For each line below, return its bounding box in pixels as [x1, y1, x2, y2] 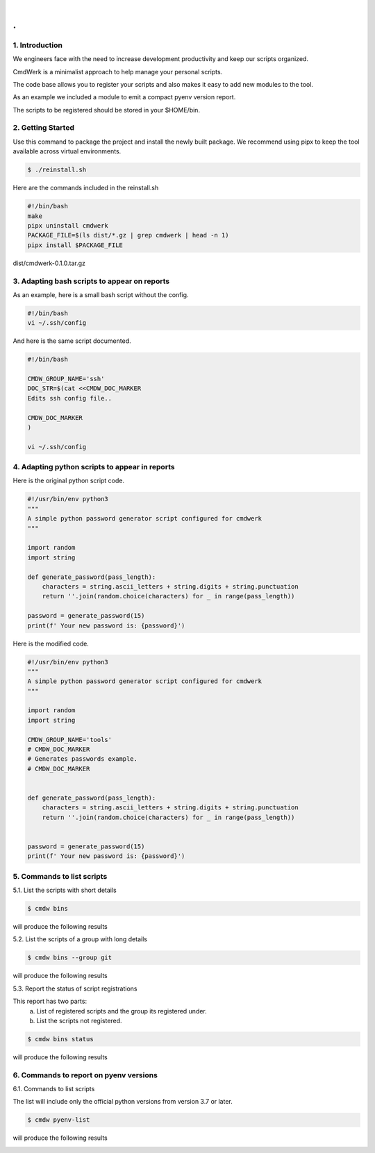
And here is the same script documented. [12, 337, 131, 345]
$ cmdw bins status [27, 1035, 94, 1043]
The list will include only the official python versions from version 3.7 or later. [12, 1097, 233, 1106]
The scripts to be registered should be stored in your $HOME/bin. [12, 106, 201, 114]
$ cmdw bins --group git [27, 954, 112, 961]
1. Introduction [12, 40, 62, 50]
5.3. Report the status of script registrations [12, 984, 137, 993]
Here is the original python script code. [12, 476, 125, 485]
